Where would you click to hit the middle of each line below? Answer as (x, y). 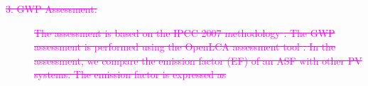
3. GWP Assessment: (52, 9)
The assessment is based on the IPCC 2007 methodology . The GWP (185, 32)
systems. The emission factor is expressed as (130, 74)
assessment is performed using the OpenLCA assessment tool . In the (185, 47)
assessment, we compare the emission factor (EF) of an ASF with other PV (198, 60)
